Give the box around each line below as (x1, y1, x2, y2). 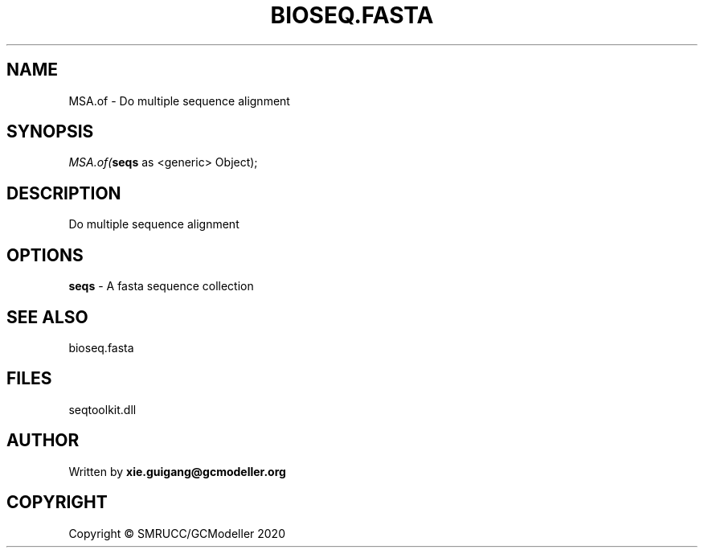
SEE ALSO (6, 306, 88, 327)
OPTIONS (6, 244, 84, 265)
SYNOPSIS (6, 121, 94, 142)
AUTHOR (6, 430, 80, 451)
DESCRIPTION (6, 183, 121, 203)
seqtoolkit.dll (68, 402, 137, 417)
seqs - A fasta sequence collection (68, 279, 254, 293)
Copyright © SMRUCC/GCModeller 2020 (68, 526, 285, 540)
